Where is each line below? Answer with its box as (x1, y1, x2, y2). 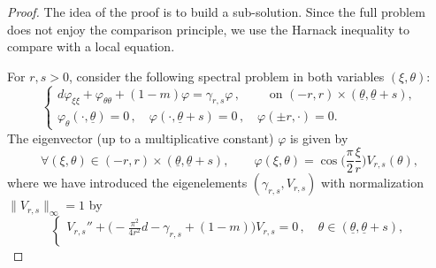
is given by (289, 128, 348, 147)
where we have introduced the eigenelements (7, 173, 248, 192)
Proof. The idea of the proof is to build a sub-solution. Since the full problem (7, 3, 425, 20)
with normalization (321, 173, 424, 192)
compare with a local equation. (7, 37, 175, 56)
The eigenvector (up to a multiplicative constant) (7, 128, 274, 147)
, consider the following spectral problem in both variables (68, 66, 385, 85)
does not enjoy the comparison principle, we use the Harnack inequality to (7, 19, 409, 38)
